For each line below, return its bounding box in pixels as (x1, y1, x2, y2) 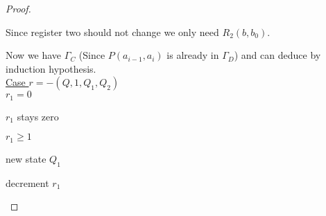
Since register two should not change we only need (6, 24, 219, 39)
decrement (6, 175, 49, 190)
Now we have (6, 48, 62, 62)
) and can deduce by (234, 48, 321, 62)
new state (6, 151, 46, 165)
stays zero (17, 109, 59, 123)
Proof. (6, 1, 31, 15)
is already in (166, 48, 219, 62)
